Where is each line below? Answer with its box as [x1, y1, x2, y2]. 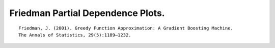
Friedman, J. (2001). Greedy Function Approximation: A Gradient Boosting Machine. [18, 25, 234, 31]
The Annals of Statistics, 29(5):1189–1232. [18, 32, 132, 37]
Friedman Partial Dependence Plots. [9, 7, 165, 18]
